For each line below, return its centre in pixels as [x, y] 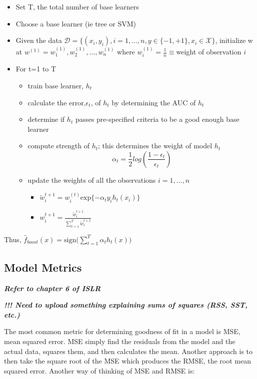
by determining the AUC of [154, 102]
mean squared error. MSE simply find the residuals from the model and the [120, 341]
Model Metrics [43, 267]
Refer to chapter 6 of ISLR [52, 288]
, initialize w [234, 40]
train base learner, [56, 86]
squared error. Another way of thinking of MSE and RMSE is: [99, 370]
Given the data [39, 40]
